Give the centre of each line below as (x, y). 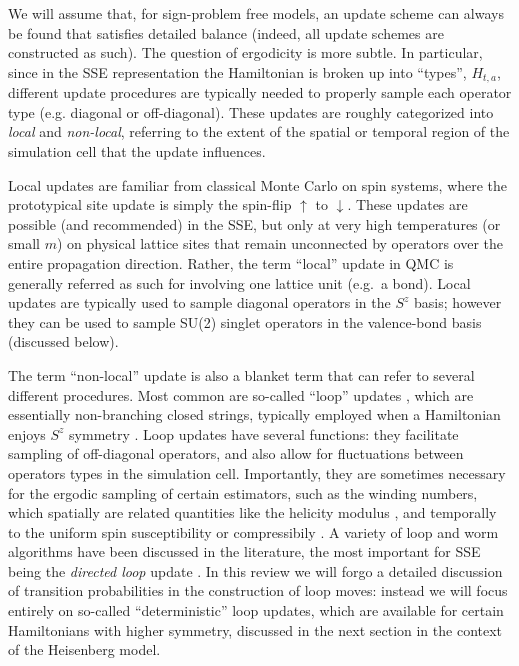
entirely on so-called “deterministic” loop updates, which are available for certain (256, 610)
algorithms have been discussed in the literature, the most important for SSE (244, 551)
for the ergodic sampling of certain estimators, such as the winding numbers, (243, 492)
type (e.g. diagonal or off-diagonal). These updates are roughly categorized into (251, 111)
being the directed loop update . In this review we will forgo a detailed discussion (255, 570)
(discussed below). (63, 341)
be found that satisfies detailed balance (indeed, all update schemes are (226, 32)
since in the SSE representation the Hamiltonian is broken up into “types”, (237, 71)
